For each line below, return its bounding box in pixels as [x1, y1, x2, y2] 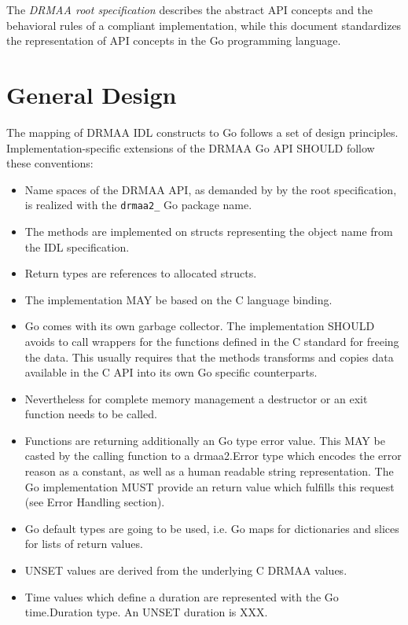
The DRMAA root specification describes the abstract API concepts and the [6, 2, 373, 17]
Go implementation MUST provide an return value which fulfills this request [24, 478, 395, 494]
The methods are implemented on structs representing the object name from [24, 222, 393, 239]
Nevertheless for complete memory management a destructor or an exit [24, 390, 368, 406]
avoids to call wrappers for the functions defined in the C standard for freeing [24, 333, 399, 349]
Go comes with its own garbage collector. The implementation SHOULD [24, 318, 375, 334]
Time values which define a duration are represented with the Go [24, 588, 339, 605]
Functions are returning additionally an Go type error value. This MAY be [24, 432, 385, 448]
